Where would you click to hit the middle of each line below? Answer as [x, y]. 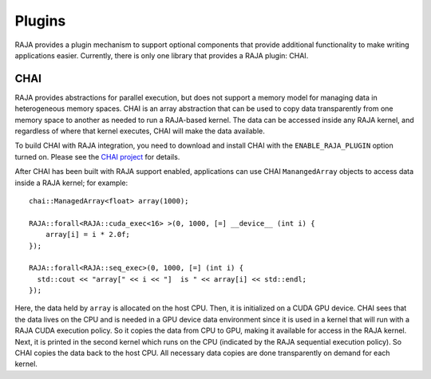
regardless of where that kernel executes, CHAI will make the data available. [140, 131]
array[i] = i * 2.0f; [88, 235]
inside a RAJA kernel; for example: [71, 183]
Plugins [40, 21]
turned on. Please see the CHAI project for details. [97, 156]
